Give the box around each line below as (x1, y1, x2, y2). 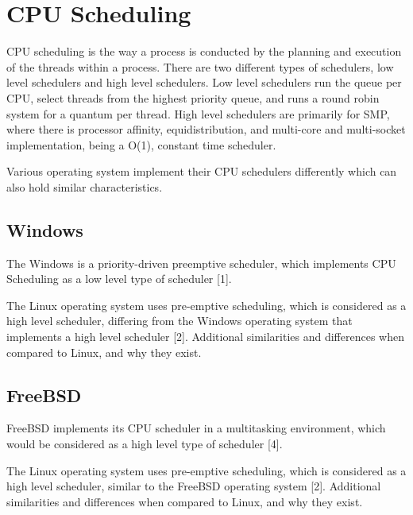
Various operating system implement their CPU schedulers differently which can (6, 163, 397, 180)
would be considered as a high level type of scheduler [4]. (6, 436, 283, 452)
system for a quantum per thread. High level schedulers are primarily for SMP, (6, 105, 390, 122)
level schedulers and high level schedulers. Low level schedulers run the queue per (6, 74, 402, 91)
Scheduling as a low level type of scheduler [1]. (6, 270, 232, 287)
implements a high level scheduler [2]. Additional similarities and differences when (6, 328, 404, 345)
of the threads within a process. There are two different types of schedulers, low (6, 58, 394, 75)
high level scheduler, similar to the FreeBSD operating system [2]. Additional (6, 478, 381, 494)
